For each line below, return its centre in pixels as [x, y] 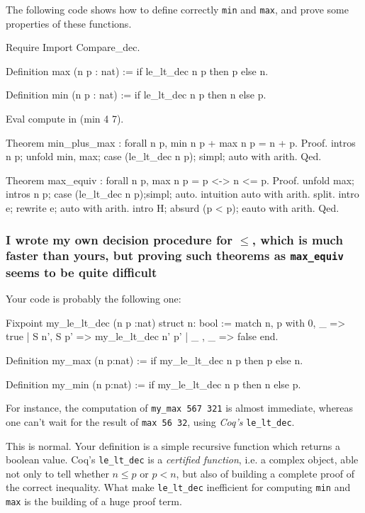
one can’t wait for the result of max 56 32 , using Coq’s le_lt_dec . [150, 421]
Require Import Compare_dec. [73, 47]
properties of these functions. [69, 23]
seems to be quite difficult [82, 272]
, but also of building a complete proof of [265, 473]
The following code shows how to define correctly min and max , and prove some [177, 9]
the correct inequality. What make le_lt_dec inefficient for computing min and [178, 487]
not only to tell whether [57, 473]
